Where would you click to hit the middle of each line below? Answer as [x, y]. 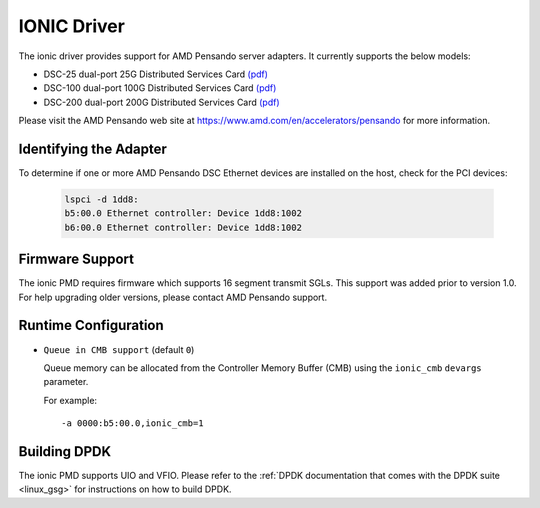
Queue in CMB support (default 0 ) [119, 349]
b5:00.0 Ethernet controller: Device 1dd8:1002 [183, 213]
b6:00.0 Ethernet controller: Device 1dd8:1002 [183, 227]
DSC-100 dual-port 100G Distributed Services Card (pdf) [160, 88]
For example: [70, 400]
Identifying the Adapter [92, 148]
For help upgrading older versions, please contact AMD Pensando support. [173, 297]
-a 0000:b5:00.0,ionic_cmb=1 [132, 423]
